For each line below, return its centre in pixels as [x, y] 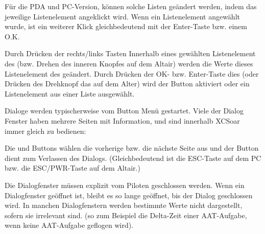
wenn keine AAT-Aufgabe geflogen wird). [69, 225]
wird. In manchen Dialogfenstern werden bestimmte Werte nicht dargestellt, [124, 205]
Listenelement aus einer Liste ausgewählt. [70, 93]
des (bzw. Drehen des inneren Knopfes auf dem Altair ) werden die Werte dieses [129, 63]
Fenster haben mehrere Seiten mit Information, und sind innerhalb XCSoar [122, 120]
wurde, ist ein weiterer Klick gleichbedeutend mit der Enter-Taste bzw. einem [126, 26]
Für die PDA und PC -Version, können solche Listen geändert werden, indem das [131, 6]
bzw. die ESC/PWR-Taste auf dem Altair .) [73, 168]
